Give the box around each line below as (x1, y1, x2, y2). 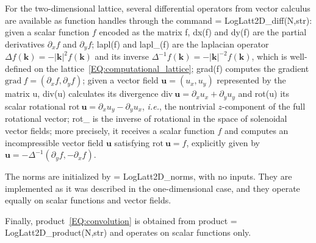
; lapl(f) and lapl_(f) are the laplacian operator (92, 37, 269, 50)
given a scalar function (5, 26, 90, 38)
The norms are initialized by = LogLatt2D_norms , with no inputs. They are (5, 170, 292, 183)
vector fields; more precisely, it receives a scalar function (5, 124, 215, 136)
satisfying (114, 136, 150, 149)
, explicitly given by (186, 136, 260, 149)
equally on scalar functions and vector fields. (5, 194, 171, 206)
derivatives (5, 37, 45, 50)
